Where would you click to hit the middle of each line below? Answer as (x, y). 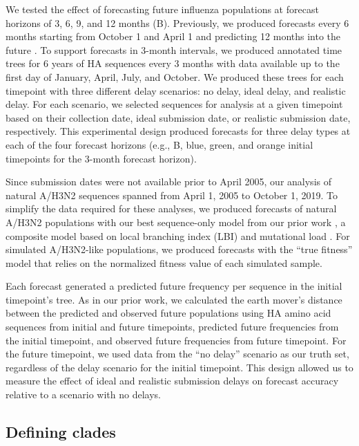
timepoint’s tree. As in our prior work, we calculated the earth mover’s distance (174, 299)
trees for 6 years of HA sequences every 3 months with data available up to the (173, 63)
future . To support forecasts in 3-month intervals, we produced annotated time (174, 49)
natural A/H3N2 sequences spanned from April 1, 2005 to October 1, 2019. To (172, 195)
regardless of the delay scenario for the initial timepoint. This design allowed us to (179, 367)
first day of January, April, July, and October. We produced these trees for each (175, 76)
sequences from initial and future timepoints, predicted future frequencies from (172, 327)
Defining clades (61, 432)
